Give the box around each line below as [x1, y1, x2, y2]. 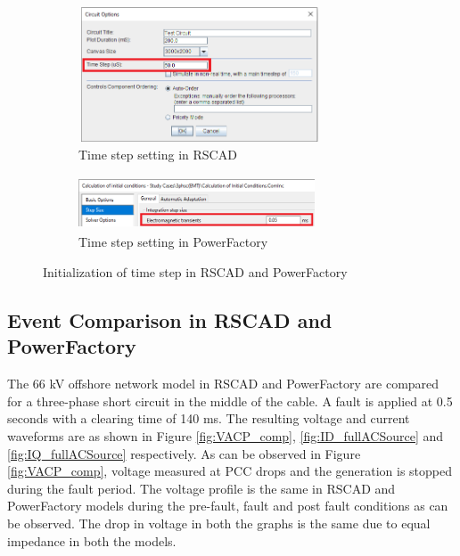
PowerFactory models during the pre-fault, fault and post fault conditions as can [7, 496, 448, 515]
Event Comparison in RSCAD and [7, 307, 333, 333]
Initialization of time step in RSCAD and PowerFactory [43, 263, 348, 282]
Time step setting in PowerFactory [78, 233, 268, 251]
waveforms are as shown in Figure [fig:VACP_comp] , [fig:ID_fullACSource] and [7, 426, 444, 445]
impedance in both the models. [7, 531, 177, 550]
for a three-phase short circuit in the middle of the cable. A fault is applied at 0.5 [7, 391, 453, 410]
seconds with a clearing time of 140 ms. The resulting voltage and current [7, 409, 410, 428]
